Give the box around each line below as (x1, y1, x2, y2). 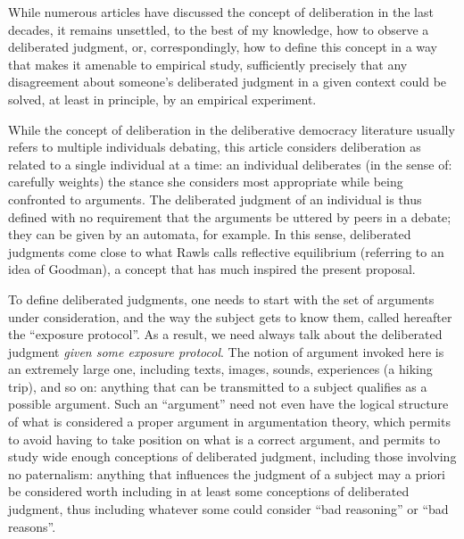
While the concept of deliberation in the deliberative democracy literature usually (8, 120, 455, 138)
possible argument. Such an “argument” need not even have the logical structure (8, 394, 449, 413)
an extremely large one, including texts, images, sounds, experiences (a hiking (8, 360, 433, 378)
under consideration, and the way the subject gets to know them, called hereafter (8, 307, 452, 326)
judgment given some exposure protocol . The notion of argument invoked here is (8, 342, 444, 361)
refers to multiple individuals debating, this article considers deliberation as (8, 137, 421, 156)
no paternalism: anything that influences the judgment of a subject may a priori (8, 464, 445, 483)
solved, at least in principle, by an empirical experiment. (8, 89, 317, 108)
